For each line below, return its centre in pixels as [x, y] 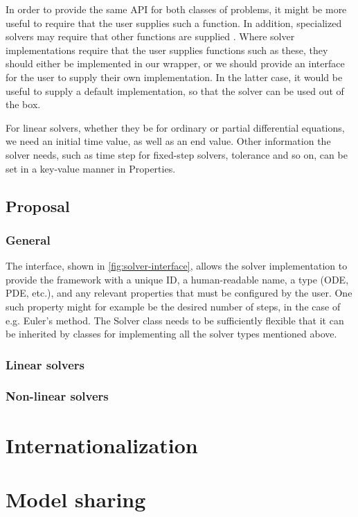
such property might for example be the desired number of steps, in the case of [173, 306]
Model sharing [76, 499]
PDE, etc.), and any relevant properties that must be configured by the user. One [179, 293]
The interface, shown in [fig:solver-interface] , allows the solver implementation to [177, 266]
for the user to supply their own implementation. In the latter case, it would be [174, 77]
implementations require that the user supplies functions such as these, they [167, 50]
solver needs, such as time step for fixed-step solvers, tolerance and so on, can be [177, 154]
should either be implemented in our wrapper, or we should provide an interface [175, 63]
